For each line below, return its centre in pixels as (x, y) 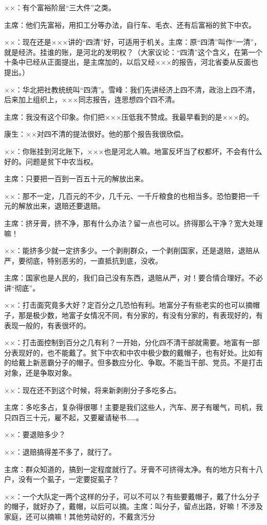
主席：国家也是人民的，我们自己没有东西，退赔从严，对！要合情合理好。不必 (133, 278)
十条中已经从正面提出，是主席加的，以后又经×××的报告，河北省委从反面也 (131, 62)
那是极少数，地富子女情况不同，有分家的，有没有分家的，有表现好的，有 (140, 315)
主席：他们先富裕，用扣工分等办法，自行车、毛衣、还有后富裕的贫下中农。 (130, 24)
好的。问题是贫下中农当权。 (51, 161)
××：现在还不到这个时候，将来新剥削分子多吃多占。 (92, 390)
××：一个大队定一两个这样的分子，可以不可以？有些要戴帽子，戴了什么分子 (132, 496)
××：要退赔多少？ (35, 434)
